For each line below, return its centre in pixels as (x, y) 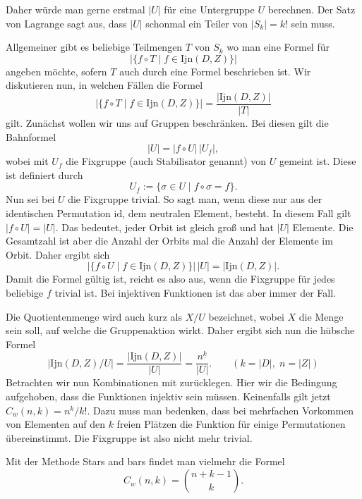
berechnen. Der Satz (312, 9)
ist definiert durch (44, 174)
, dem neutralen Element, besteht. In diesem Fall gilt (237, 213)
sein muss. (313, 23)
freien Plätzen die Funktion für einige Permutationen (231, 424)
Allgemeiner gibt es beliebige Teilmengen (94, 47)
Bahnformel (31, 136)
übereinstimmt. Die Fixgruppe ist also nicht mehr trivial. (129, 437)
